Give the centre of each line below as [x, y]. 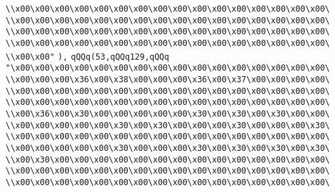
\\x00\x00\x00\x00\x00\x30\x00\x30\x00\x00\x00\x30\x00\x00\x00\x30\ [168, 125]
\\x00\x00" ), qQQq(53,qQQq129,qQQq [88, 57]
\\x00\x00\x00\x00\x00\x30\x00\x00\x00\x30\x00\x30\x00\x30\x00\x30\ [168, 148]
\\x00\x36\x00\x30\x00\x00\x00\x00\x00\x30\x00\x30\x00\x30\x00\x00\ [168, 113]
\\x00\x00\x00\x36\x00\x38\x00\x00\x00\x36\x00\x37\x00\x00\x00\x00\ [168, 79]
